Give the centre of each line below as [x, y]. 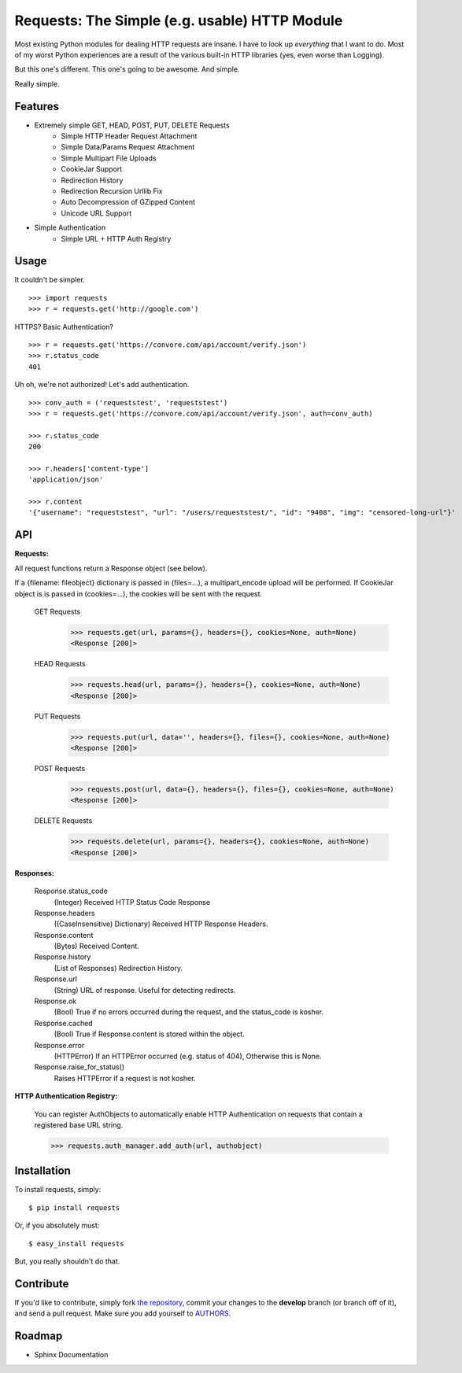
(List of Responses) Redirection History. [118, 968]
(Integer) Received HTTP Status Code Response [132, 902]
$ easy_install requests [76, 1244]
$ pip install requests [74, 1207]
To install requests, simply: [58, 1190]
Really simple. [37, 83]
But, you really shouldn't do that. [67, 1261]
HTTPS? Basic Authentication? [64, 327]
